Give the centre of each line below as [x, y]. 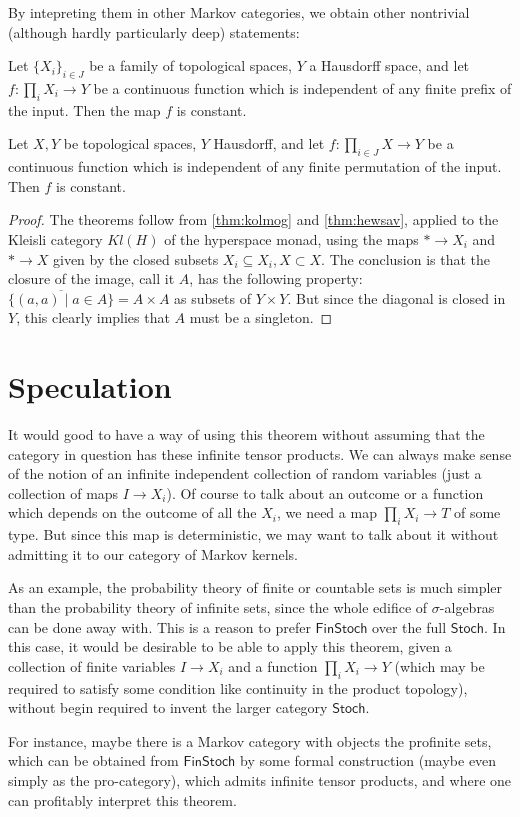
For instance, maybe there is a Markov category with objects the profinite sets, [250, 740]
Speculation [90, 386]
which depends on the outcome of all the [132, 512]
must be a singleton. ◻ [261, 317]
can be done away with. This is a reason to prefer [159, 626]
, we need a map [327, 512]
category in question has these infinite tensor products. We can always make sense [260, 453]
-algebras [467, 607]
